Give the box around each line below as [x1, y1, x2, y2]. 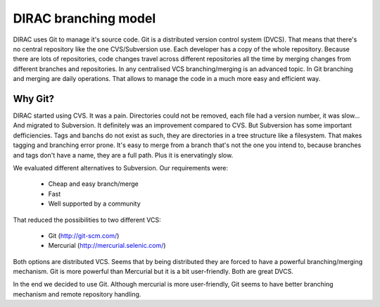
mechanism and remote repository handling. [13, 289, 141, 299]
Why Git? [13, 92, 55, 105]
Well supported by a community [48, 199, 141, 208]
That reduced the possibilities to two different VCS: [13, 215, 161, 224]
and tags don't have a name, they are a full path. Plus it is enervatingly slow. [13, 151, 234, 159]
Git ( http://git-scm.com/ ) [48, 231, 120, 239]
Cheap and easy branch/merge [48, 180, 139, 188]
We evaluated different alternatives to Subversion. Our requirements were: [13, 163, 229, 172]
